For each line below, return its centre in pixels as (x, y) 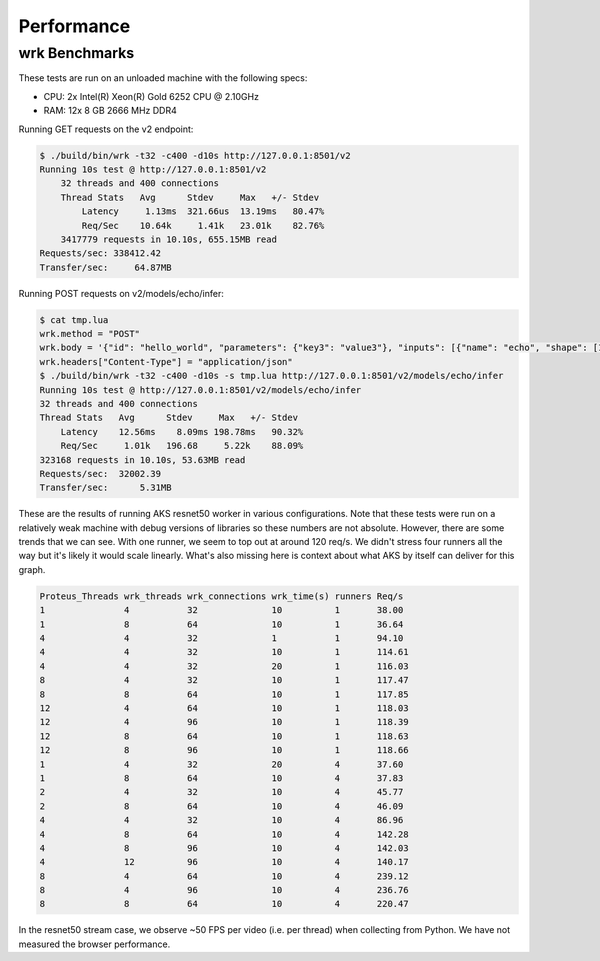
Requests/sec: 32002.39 (100, 473)
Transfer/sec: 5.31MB (105, 488)
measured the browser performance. (94, 944)
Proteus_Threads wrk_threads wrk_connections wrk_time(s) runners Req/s (221, 596)
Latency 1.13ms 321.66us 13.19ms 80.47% (203, 211)
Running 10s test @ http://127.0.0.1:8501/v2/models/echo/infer (200, 389)
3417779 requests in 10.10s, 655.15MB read (168, 239)
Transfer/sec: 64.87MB (105, 267)
